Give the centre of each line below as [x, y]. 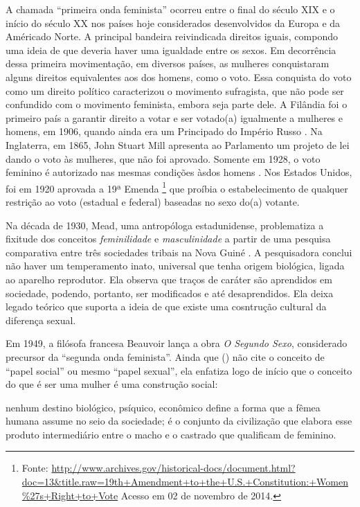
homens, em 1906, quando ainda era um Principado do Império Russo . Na [164, 131]
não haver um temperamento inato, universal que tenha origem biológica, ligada [175, 266]
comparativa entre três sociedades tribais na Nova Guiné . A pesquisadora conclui [179, 252]
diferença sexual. [41, 320]
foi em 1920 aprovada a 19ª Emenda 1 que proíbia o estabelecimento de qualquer [177, 187]
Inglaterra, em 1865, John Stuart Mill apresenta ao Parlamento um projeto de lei [178, 144]
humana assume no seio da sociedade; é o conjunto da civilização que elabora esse [179, 421]
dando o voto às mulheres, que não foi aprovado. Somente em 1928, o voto [163, 158]
